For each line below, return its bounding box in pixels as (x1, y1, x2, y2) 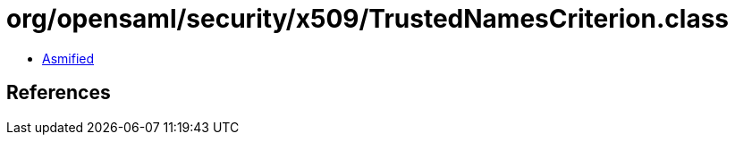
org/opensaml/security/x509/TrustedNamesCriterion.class (6, 4, 729, 34)
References (6, 81, 111, 104)
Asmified (42, 50, 95, 66)
